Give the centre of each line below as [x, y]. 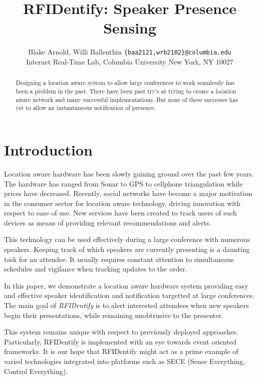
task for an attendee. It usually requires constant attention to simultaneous [119, 259]
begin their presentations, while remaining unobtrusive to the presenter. [114, 315]
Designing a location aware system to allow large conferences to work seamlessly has [125, 83]
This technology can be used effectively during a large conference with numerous [127, 239]
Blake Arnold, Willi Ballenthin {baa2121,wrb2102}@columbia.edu [130, 52]
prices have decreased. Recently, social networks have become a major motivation [128, 193]
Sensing [130, 28]
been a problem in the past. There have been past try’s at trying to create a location [126, 91]
